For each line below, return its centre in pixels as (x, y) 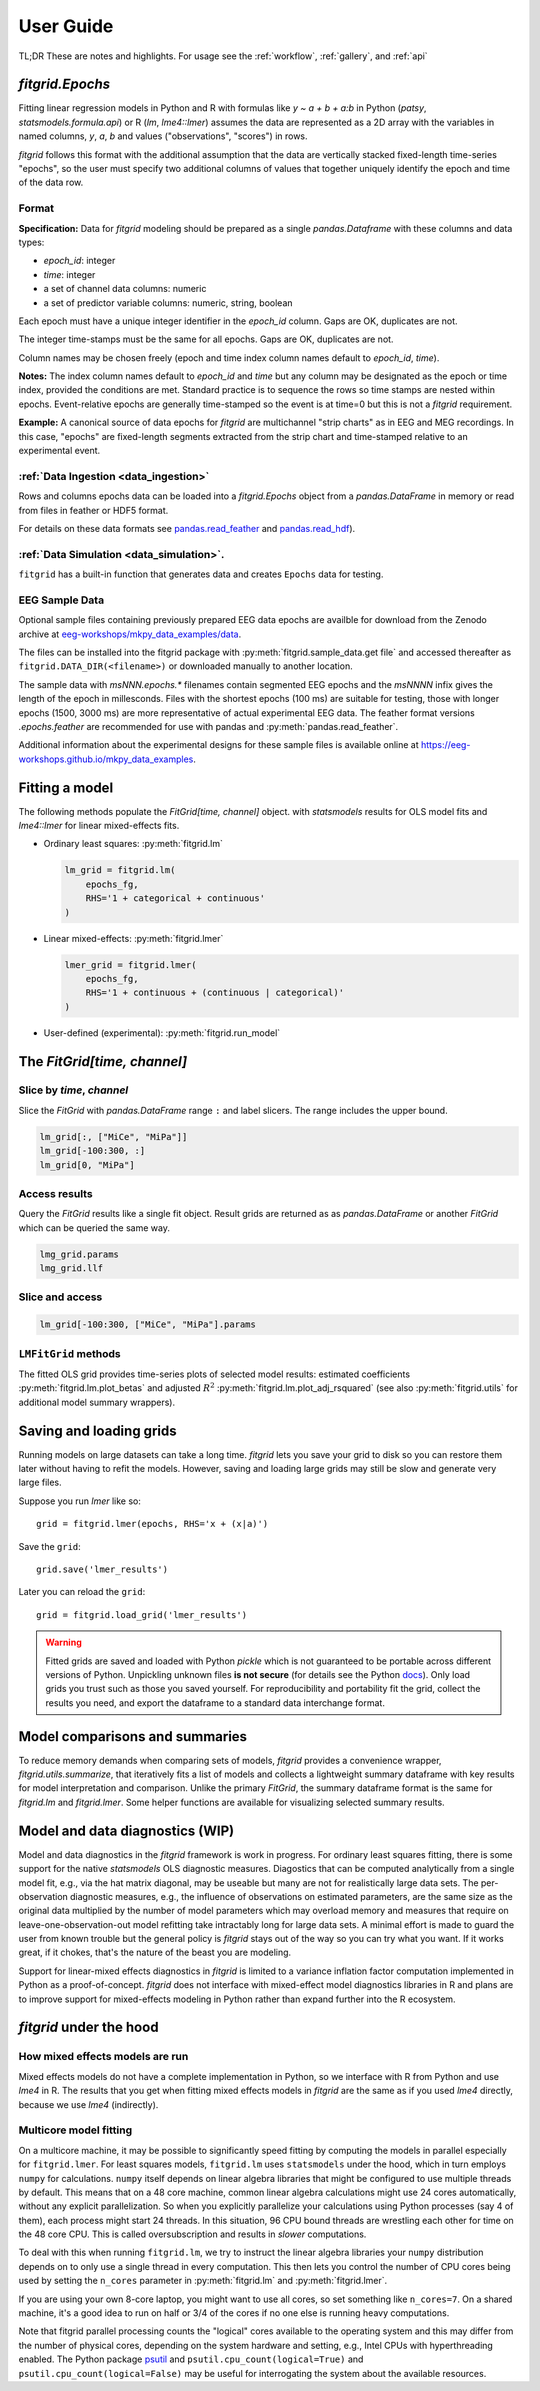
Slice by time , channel (73, 1090)
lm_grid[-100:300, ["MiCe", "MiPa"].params (148, 1324)
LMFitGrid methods (69, 1353)
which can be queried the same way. (94, 1227)
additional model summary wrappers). (96, 1402)
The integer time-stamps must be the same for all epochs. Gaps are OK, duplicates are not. (206, 339)
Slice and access (60, 1297)
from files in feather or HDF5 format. (93, 510)
